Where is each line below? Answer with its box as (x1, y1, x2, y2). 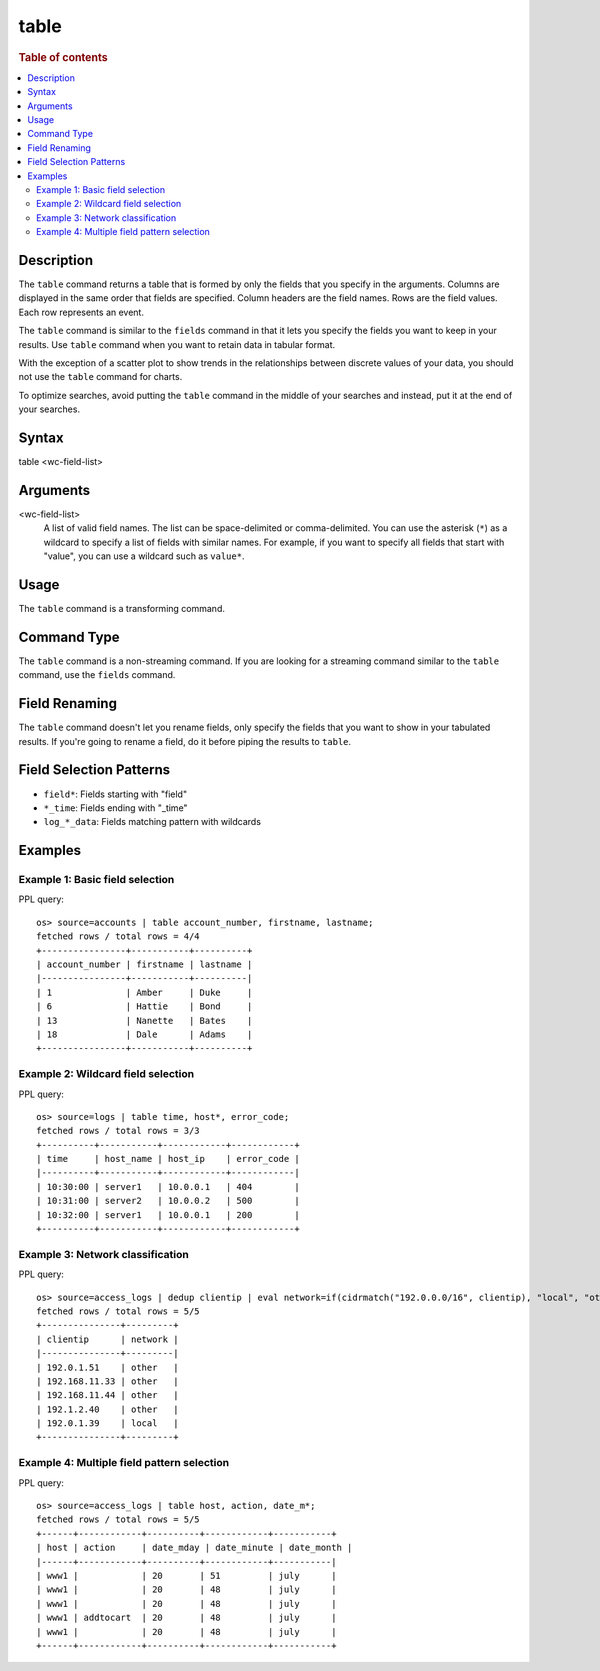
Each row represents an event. (18, 306, 145, 318)
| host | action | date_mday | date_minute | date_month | (36, 1542, 353, 1554)
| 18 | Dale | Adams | (36, 1028, 253, 1040)
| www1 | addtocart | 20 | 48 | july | (36, 1612, 337, 1624)
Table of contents (18, 50, 109, 64)
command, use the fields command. (18, 669, 176, 681)
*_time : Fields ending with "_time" (43, 801, 189, 814)
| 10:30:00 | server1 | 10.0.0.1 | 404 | (36, 1181, 300, 1192)
